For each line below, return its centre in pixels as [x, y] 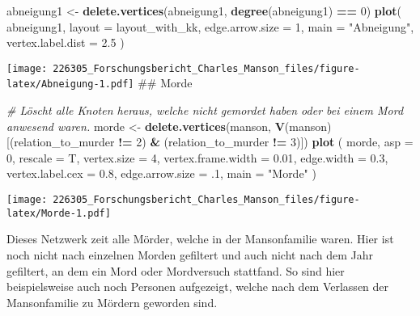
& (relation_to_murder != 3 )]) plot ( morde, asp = [282, 142]
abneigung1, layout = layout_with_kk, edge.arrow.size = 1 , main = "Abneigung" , [210, 26]
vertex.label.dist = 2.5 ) [66, 42]
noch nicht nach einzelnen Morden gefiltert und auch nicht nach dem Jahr [190, 254]
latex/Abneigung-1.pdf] [70, 84]
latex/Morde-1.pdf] [59, 213]
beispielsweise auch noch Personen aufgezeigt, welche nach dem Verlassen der [198, 287]
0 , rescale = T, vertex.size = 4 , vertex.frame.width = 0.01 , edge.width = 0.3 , [197, 157]
